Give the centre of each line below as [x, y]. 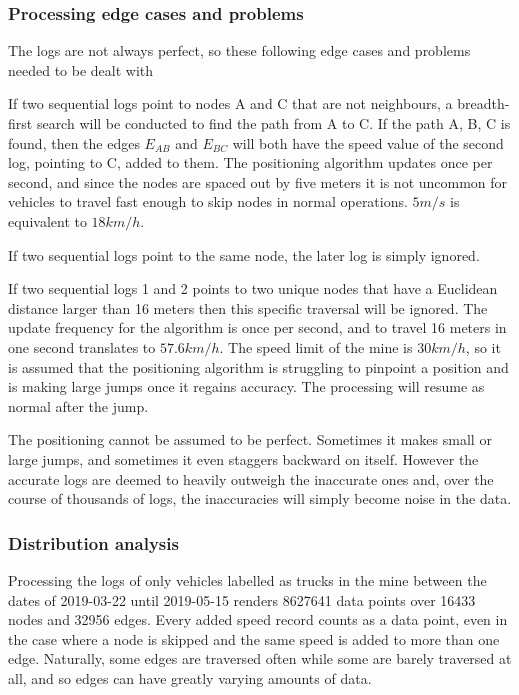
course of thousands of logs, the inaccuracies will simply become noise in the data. [260, 498]
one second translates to [82, 346]
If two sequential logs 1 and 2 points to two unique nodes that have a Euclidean [253, 288]
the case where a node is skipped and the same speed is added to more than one [254, 638]
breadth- [483, 103]
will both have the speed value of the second [368, 142]
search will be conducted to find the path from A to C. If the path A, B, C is [273, 123]
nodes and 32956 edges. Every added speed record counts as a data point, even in [258, 619]
